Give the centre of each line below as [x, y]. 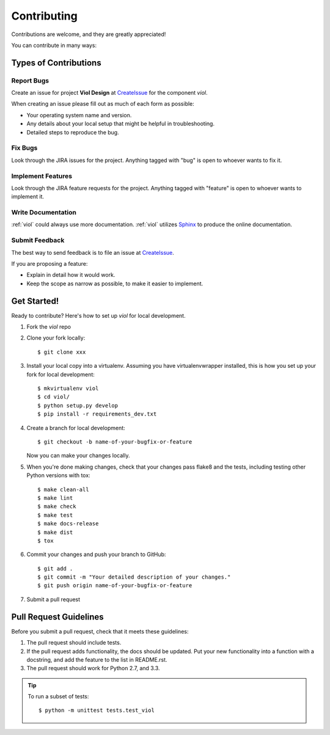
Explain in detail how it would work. [71, 275]
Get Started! [35, 301]
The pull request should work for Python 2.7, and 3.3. [93, 668]
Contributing [44, 16]
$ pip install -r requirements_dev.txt [97, 414]
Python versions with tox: [59, 475]
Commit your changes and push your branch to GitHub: [96, 554]
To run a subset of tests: [58, 697]
